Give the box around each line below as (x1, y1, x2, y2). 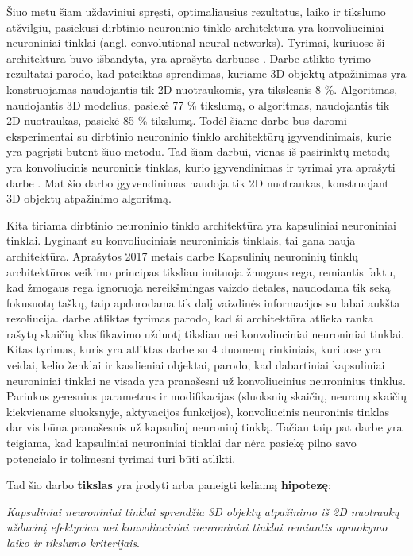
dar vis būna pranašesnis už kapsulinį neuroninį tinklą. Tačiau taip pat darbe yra (6, 419, 403, 435)
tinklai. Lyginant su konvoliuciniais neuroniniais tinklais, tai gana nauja (6, 232, 356, 249)
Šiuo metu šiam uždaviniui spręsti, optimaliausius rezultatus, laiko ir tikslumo (6, 3, 386, 19)
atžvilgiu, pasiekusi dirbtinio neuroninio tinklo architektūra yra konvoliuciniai (6, 18, 384, 35)
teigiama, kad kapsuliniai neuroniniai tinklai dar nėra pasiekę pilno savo (6, 434, 357, 451)
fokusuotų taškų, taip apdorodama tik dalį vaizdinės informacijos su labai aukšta (6, 294, 400, 311)
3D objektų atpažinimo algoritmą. (6, 190, 172, 207)
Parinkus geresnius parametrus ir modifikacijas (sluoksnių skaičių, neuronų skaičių (6, 388, 407, 404)
